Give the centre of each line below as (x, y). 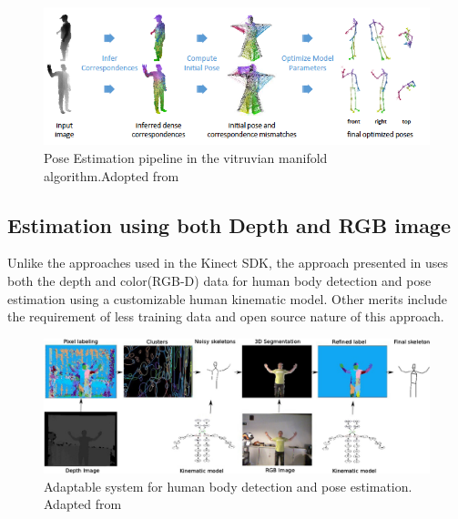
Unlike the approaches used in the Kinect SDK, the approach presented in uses (228, 263)
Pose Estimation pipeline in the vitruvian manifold (186, 158)
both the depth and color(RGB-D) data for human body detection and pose (219, 281)
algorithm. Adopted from (112, 175)
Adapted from (83, 504)
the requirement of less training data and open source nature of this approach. (226, 316)
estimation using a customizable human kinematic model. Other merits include (227, 298)
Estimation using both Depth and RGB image (229, 224)
